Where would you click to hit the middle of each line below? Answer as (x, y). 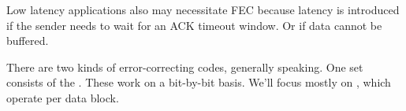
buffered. (28, 41)
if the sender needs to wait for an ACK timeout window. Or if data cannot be (194, 25)
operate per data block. (63, 97)
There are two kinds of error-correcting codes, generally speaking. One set (185, 67)
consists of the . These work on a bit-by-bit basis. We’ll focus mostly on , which (199, 82)
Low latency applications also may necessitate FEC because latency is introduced (203, 9)
